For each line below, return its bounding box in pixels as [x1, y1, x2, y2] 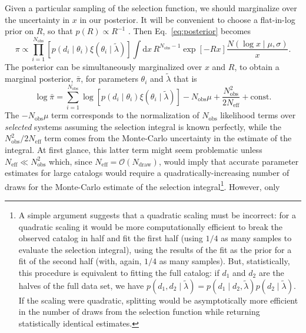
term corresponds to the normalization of [51, 109, 199, 121]
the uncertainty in [5, 13, 70, 25]
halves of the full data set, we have [18, 279, 144, 291]
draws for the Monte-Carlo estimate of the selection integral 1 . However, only [5, 178, 280, 192]
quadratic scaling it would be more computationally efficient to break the [18, 220, 282, 232]
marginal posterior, [5, 72, 74, 85]
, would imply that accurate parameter [158, 155, 299, 167]
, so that [42, 25, 73, 37]
